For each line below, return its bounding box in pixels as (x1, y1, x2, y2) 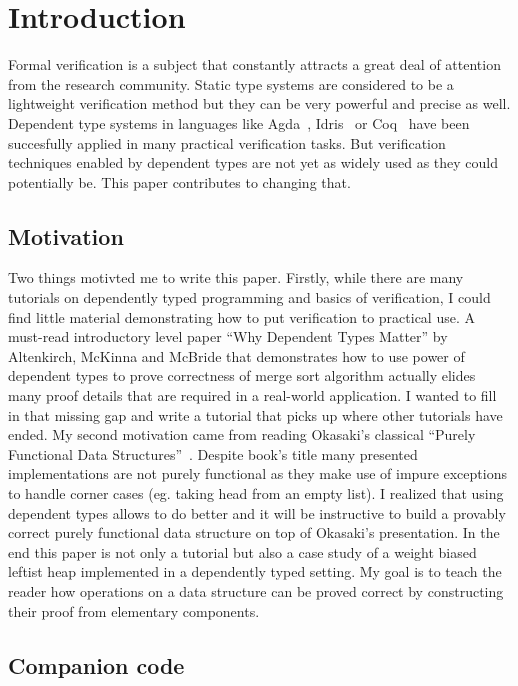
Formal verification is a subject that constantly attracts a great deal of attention (8, 54, 501, 75)
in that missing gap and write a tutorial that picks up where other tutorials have (8, 404, 503, 425)
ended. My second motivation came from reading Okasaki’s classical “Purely (8, 424, 476, 445)
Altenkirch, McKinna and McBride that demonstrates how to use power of (8, 345, 465, 366)
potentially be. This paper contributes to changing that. (8, 171, 351, 192)
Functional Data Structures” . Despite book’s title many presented (8, 443, 418, 464)
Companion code (8, 649, 185, 680)
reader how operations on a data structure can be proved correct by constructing (8, 580, 504, 601)
